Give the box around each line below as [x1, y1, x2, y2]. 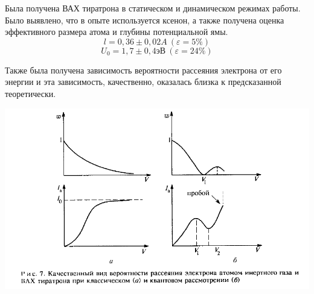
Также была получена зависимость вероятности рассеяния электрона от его [5, 63, 282, 76]
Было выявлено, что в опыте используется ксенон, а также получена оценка [5, 13, 284, 26]
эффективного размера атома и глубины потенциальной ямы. [5, 25, 228, 38]
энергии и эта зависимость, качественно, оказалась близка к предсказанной [5, 75, 281, 88]
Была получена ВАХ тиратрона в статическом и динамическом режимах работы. [5, 2, 301, 14]
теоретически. [5, 87, 56, 99]
